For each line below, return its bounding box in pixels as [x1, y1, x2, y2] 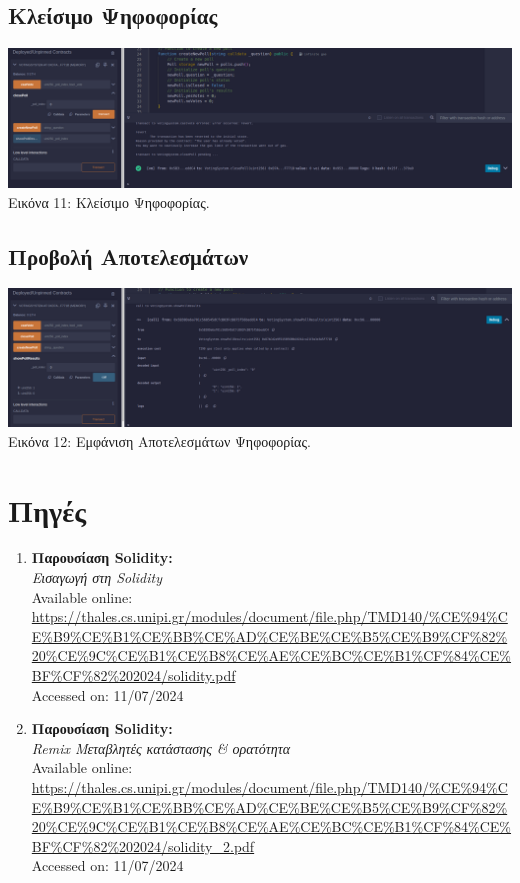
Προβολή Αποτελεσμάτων [8, 240, 249, 271]
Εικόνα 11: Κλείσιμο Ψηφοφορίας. [8, 191, 210, 212]
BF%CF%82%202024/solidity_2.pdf [31, 835, 255, 856]
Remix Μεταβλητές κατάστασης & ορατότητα [31, 737, 291, 758]
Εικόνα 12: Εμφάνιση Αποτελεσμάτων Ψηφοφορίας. [8, 430, 311, 451]
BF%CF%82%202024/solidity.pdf [31, 665, 236, 686]
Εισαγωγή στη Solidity [31, 567, 162, 588]
